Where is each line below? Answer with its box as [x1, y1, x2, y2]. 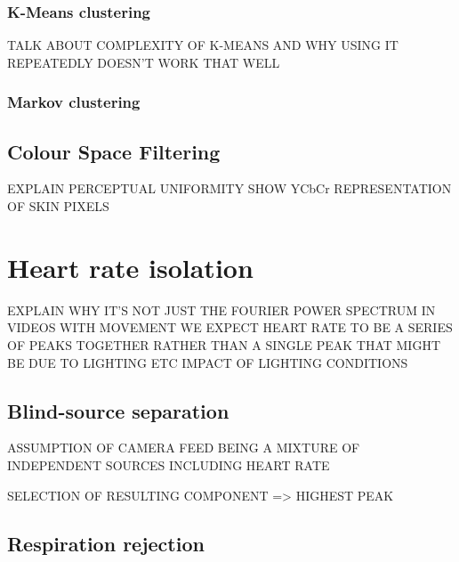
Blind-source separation [7, 396, 229, 424]
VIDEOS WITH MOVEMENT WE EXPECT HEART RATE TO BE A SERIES [7, 318, 453, 337]
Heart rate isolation [7, 248, 254, 285]
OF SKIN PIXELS [7, 197, 109, 216]
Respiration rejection [7, 529, 205, 557]
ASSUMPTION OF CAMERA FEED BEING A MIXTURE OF [7, 438, 360, 457]
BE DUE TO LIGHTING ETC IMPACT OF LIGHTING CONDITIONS [7, 353, 408, 371]
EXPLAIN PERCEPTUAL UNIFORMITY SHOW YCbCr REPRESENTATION [7, 179, 452, 198]
